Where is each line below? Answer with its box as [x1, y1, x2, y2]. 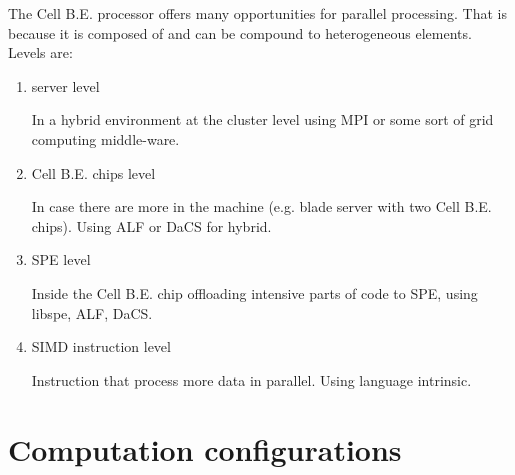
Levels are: [8, 42, 73, 63]
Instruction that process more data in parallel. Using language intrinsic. [31, 369, 472, 390]
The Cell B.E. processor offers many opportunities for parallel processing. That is [8, 3, 507, 23]
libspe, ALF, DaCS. [31, 302, 153, 323]
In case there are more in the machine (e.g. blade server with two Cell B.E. [31, 196, 492, 217]
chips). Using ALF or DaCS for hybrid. [31, 215, 272, 236]
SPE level [31, 249, 91, 270]
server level [31, 75, 100, 96]
